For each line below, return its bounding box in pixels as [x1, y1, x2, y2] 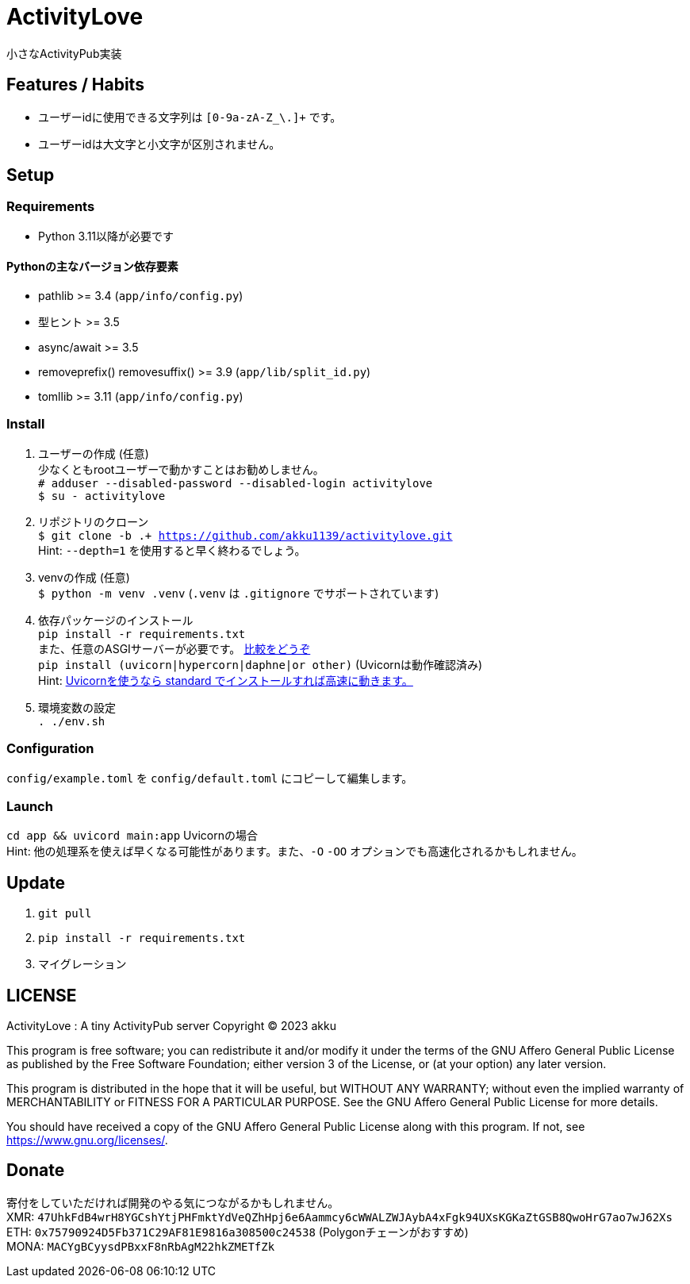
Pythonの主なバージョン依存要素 [6, 259, 178, 274]
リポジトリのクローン [38, 514, 149, 529]
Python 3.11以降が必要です [38, 229, 174, 243]
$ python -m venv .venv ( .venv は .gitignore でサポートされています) [38, 586, 439, 600]
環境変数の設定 [38, 700, 116, 714]
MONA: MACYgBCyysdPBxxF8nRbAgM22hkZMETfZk [6, 1239, 275, 1253]
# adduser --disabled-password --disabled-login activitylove [38, 476, 433, 490]
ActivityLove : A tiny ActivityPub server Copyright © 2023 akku [6, 1018, 336, 1032]
